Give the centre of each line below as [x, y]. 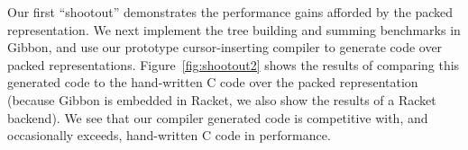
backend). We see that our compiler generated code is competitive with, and [218, 117]
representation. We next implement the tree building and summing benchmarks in [234, 29]
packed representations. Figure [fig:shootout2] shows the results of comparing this [234, 64]
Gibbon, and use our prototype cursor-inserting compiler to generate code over [225, 47]
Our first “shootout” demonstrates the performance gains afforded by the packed [230, 12]
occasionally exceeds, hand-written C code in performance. [169, 135]
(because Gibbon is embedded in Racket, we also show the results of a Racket [222, 99]
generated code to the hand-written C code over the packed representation [213, 82]
